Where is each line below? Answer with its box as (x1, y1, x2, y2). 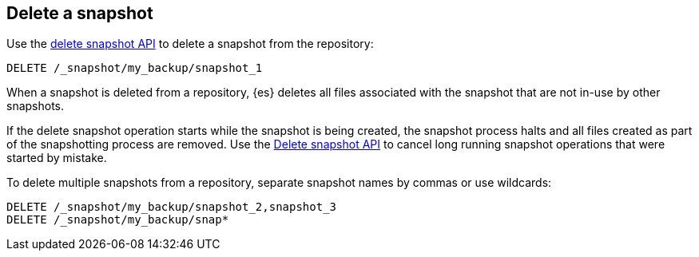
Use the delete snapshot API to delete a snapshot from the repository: (6, 37, 374, 51)
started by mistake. (6, 151, 107, 165)
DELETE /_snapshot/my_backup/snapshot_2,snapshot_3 (6, 200, 337, 214)
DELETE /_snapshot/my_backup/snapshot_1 (6, 61, 263, 75)
